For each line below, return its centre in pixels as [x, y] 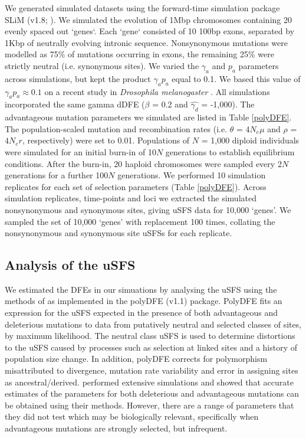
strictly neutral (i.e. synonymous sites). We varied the [102, 65]
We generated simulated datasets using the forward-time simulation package [142, 8]
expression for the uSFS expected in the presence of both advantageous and [142, 313]
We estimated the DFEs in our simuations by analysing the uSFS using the [141, 289]
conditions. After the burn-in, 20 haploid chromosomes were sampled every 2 [143, 163]
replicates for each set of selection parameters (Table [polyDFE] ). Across [136, 186]
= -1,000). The [228, 104]
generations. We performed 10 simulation [192, 175]
